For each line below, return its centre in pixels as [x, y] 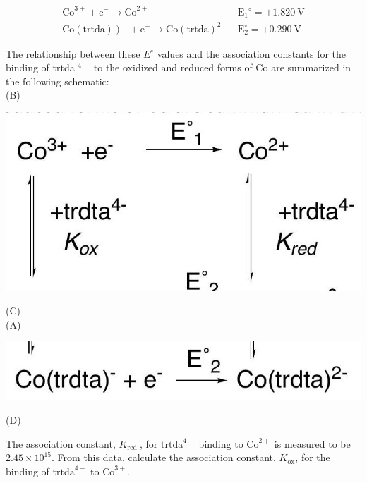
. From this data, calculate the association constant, [164, 457]
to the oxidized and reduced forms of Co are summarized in [222, 67]
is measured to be [312, 443]
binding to [221, 443]
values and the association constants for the [252, 53]
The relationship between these [73, 53]
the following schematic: [58, 81]
